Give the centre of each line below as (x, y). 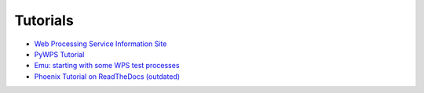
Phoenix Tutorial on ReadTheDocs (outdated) (107, 76)
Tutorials (44, 20)
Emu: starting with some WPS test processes (107, 66)
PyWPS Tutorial (59, 54)
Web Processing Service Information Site (101, 44)
